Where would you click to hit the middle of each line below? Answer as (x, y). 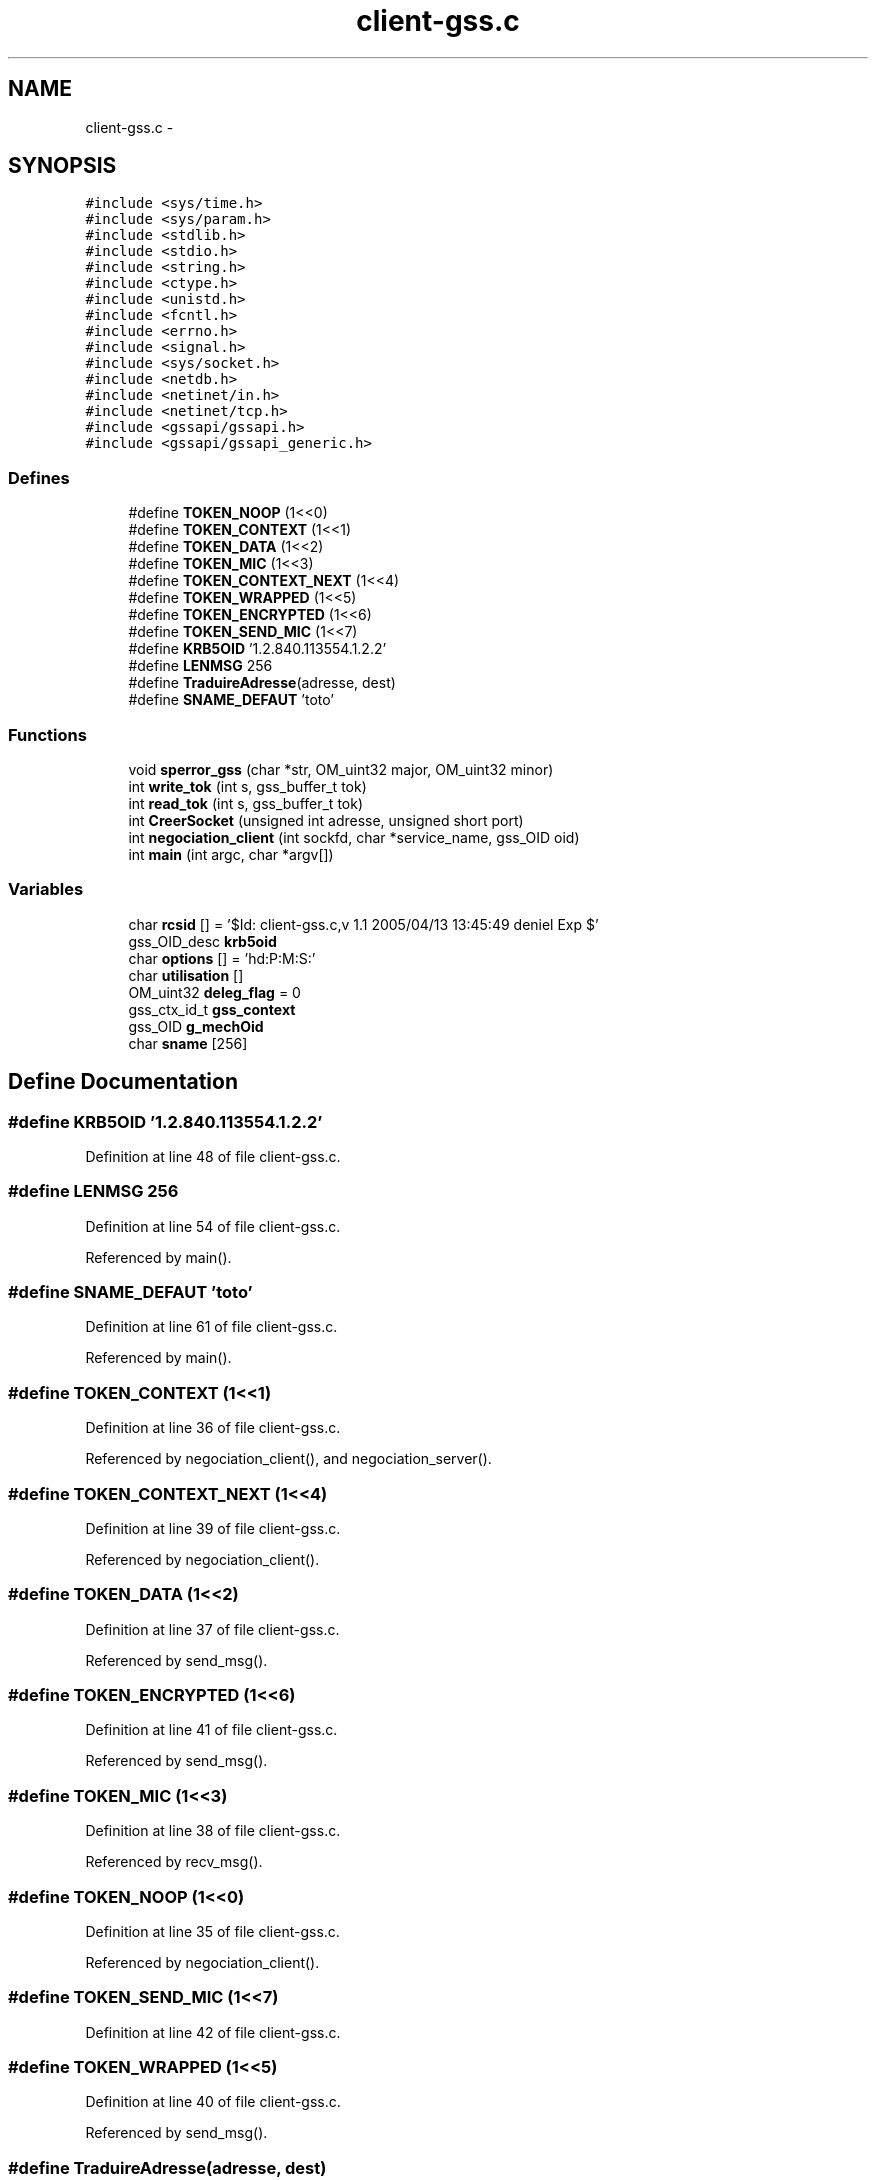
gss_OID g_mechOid (196, 1026)
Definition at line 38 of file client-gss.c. (213, 1831)
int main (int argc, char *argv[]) (231, 854)
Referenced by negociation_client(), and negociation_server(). (288, 1459)
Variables (46, 889)
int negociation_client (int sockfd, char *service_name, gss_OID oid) (354, 837)
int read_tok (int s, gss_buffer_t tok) (246, 803)
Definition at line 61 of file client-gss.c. (211, 1327)
